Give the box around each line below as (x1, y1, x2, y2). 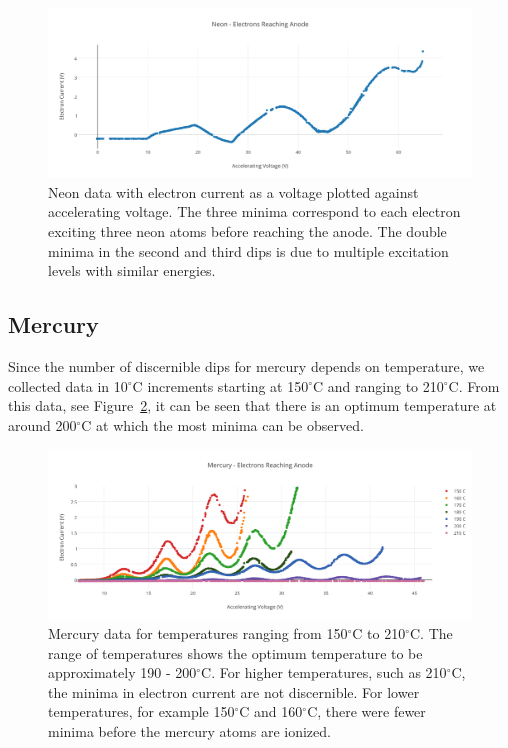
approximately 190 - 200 (48, 662, 197, 683)
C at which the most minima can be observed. (81, 414, 364, 435)
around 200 (8, 414, 77, 435)
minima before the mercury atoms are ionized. (48, 721, 331, 742)
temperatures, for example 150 (48, 701, 235, 722)
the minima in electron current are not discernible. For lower (48, 681, 420, 702)
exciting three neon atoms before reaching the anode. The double (48, 220, 447, 241)
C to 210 (352, 623, 406, 644)
